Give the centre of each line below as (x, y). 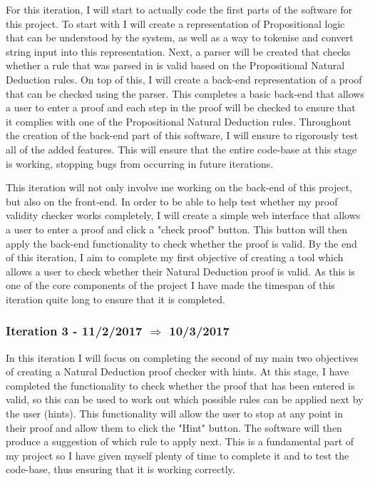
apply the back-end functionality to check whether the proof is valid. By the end (181, 243)
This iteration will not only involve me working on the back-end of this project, (179, 187)
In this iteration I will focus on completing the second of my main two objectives (182, 357)
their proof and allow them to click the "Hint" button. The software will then (174, 427)
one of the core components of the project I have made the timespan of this (170, 285)
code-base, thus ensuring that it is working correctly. (120, 469)
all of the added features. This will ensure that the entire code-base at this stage (181, 149)
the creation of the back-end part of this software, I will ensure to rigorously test (182, 135)
